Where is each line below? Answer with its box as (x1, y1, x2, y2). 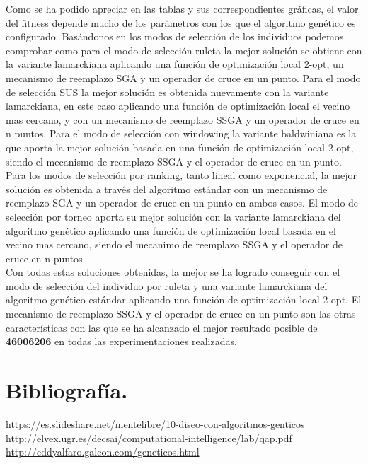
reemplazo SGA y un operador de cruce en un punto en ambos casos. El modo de (6, 195, 359, 210)
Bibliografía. (6, 376, 128, 405)
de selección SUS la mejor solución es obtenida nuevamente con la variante (6, 84, 329, 99)
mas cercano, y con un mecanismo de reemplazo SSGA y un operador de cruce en (6, 112, 360, 127)
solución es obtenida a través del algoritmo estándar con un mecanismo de (6, 181, 328, 196)
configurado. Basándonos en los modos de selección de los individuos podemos (6, 29, 344, 44)
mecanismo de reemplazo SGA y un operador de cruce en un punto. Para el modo (6, 70, 361, 85)
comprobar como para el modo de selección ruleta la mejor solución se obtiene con (6, 42, 362, 57)
